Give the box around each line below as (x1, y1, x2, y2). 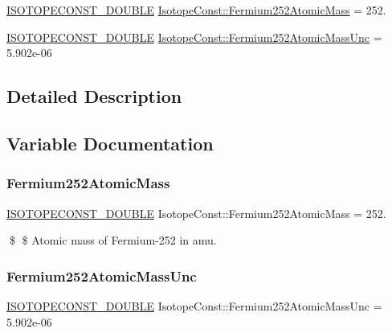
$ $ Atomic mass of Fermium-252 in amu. (9, 232, 217, 249)
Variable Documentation (6, 130, 214, 155)
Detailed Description (6, 84, 182, 109)
